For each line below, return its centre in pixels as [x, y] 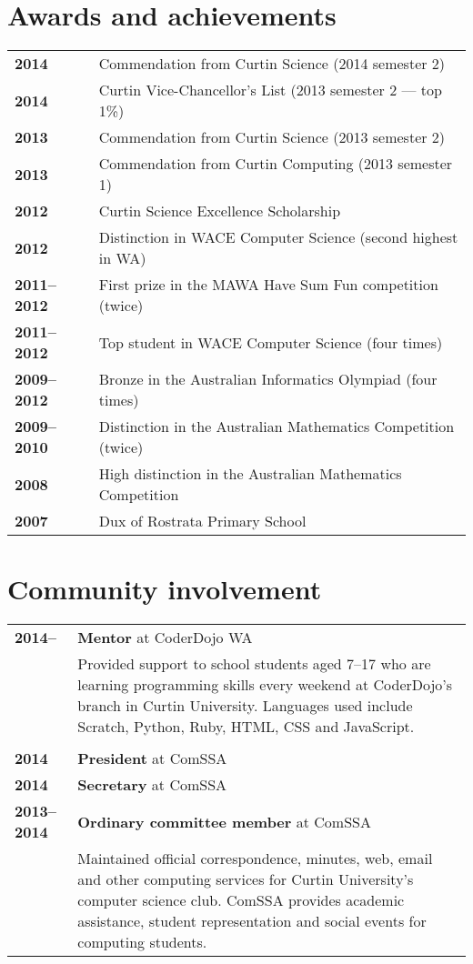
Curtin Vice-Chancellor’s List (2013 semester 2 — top [270, 90]
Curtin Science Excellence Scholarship [220, 211]
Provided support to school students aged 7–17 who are [254, 664]
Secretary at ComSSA [152, 785]
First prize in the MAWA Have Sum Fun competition [268, 285]
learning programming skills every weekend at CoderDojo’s [265, 685]
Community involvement [165, 589]
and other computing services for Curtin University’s [246, 879]
